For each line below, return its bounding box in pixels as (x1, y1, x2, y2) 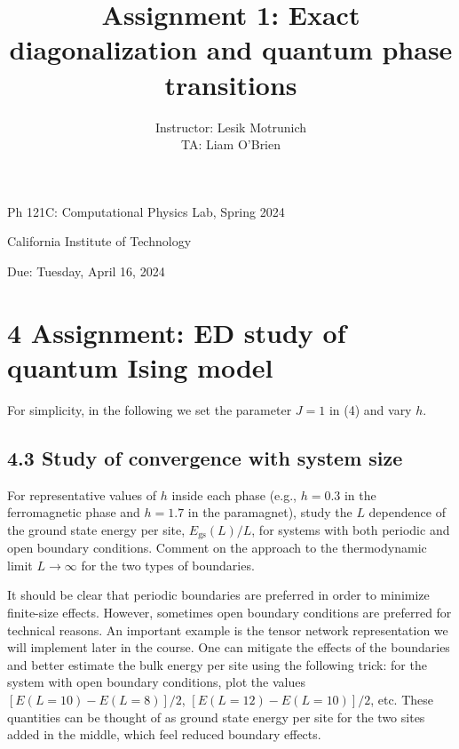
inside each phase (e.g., (171, 485, 297, 504)
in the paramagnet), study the (187, 503, 352, 522)
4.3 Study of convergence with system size (7, 443, 403, 471)
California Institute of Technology (7, 232, 192, 251)
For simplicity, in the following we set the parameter (7, 400, 292, 418)
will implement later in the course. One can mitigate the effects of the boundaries (7, 638, 450, 657)
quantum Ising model (7, 348, 273, 385)
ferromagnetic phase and (7, 503, 140, 522)
